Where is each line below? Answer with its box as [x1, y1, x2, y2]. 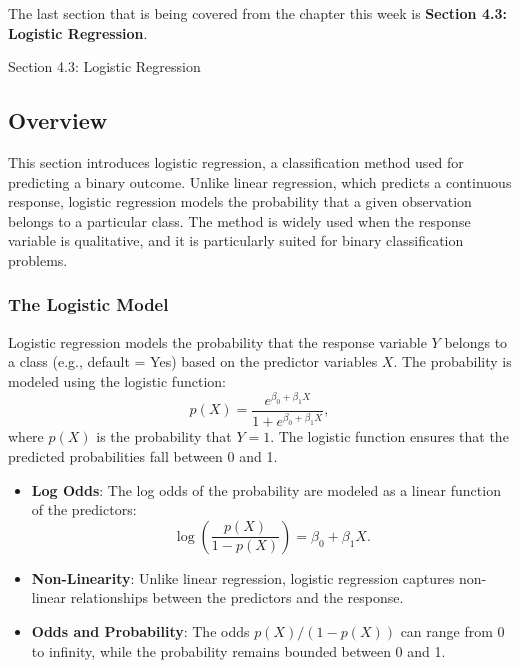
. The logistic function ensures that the [270, 426, 509, 447]
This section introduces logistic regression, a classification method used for [8, 151, 464, 172]
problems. [8, 249, 68, 270]
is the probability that [96, 426, 232, 447]
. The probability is [393, 351, 512, 372]
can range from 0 [400, 620, 505, 641]
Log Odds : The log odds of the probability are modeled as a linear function [31, 479, 501, 500]
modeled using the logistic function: [8, 370, 226, 391]
